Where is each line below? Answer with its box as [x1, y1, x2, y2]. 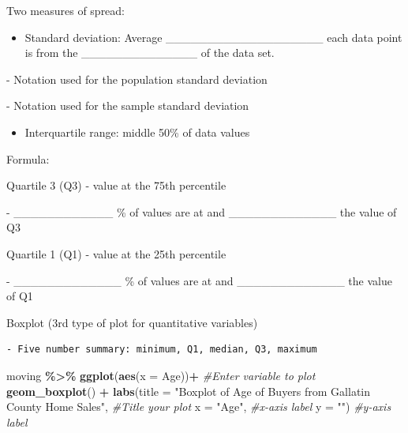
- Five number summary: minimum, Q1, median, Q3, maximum [6, 344, 317, 356]
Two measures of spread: [6, 2, 125, 18]
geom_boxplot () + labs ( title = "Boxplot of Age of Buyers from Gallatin [6, 382, 371, 399]
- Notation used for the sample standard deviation [6, 97, 249, 114]
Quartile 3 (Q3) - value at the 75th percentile [6, 177, 226, 194]
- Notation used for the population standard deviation [6, 70, 268, 87]
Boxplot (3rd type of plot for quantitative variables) [6, 314, 258, 330]
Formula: [6, 150, 50, 167]
